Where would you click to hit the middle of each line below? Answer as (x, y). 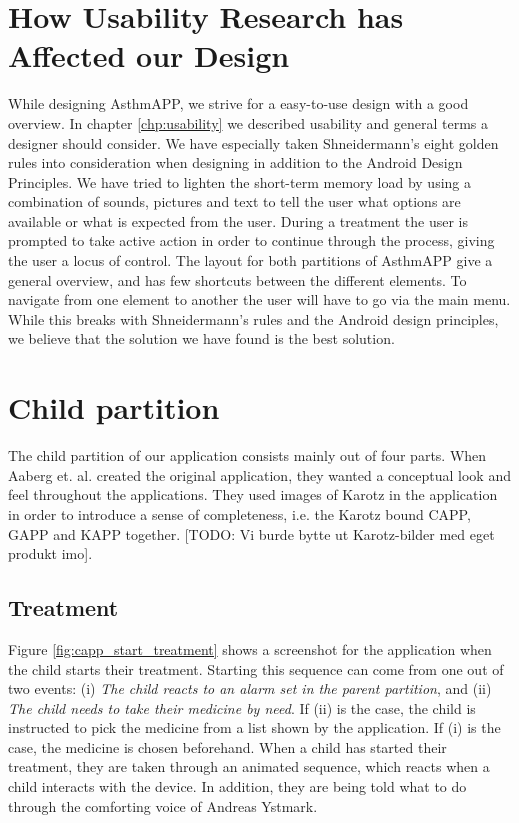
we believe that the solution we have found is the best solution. (201, 338)
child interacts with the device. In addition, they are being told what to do (237, 786)
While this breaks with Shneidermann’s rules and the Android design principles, (253, 318)
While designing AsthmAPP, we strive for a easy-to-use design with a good (238, 103)
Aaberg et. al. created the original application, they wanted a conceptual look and (259, 474)
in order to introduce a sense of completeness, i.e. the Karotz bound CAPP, (239, 513)
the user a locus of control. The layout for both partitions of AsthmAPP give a (250, 260)
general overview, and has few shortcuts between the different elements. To (237, 279)
